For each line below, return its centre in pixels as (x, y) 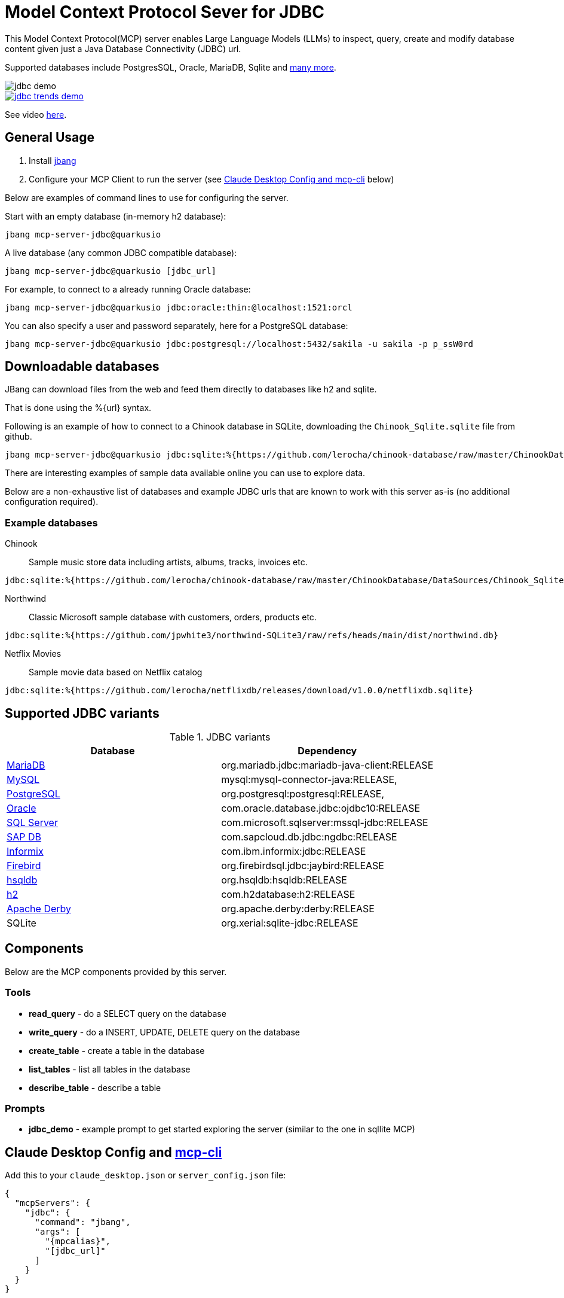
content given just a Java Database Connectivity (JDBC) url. (123, 48)
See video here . (36, 114)
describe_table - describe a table (95, 1087)
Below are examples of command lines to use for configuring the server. (147, 197)
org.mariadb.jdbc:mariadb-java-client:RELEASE (327, 765)
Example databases (51, 522)
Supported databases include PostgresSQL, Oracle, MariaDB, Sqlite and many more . (171, 67)
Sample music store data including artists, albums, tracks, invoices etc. (168, 562)
